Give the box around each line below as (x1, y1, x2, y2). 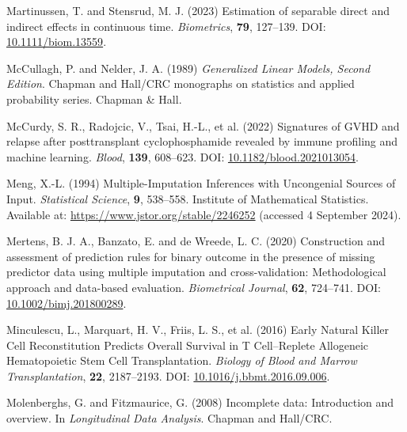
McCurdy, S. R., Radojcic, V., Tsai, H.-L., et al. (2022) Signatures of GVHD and (6, 117, 400, 134)
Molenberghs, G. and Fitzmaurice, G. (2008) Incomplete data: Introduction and (6, 394, 394, 411)
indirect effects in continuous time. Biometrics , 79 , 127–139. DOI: (6, 17, 326, 34)
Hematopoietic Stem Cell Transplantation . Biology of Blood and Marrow (6, 352, 357, 369)
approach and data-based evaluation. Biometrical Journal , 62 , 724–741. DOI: (6, 279, 381, 295)
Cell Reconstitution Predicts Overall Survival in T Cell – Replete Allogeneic (6, 336, 369, 353)
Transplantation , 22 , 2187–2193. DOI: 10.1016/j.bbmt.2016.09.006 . (6, 367, 330, 384)
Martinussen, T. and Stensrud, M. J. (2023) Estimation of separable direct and (6, 2, 390, 18)
